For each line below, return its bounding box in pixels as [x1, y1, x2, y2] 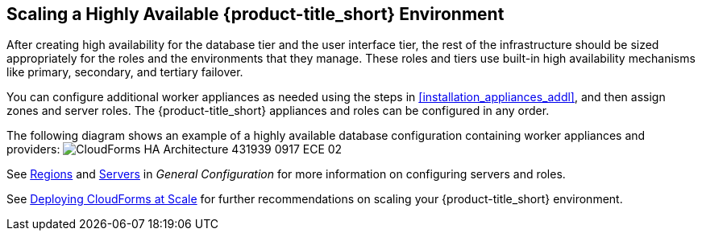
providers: [6, 142, 60, 157]
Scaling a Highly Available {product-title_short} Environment [6, 4, 505, 24]
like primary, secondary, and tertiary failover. [6, 65, 243, 80]
